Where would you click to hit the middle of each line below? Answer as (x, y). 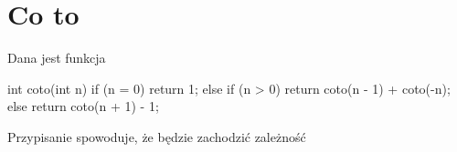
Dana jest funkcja (57, 58)
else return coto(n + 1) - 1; (83, 106)
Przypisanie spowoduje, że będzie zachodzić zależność (157, 136)
